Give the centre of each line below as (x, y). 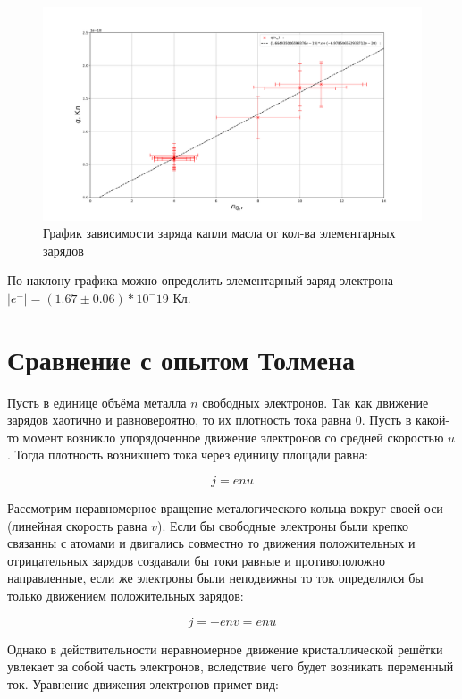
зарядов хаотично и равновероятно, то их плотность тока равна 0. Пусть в (210, 420)
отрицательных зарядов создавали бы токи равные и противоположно (196, 560)
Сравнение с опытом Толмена (181, 359)
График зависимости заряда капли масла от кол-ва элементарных (219, 233)
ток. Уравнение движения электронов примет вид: (143, 683)
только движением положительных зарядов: (126, 595)
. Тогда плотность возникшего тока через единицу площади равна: (188, 455)
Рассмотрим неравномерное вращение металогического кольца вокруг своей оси (225, 507)
